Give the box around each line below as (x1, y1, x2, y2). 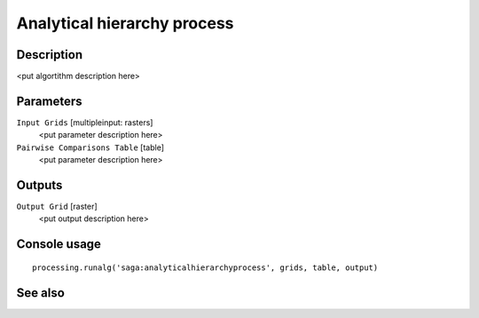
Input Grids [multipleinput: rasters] (16, 116, 153, 128)
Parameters (16, 93, 82, 108)
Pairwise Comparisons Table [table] (16, 142, 164, 153)
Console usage (16, 236, 102, 252)
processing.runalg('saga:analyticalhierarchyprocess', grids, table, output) (32, 262, 379, 273)
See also (16, 285, 66, 300)
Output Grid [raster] (16, 201, 98, 212)
